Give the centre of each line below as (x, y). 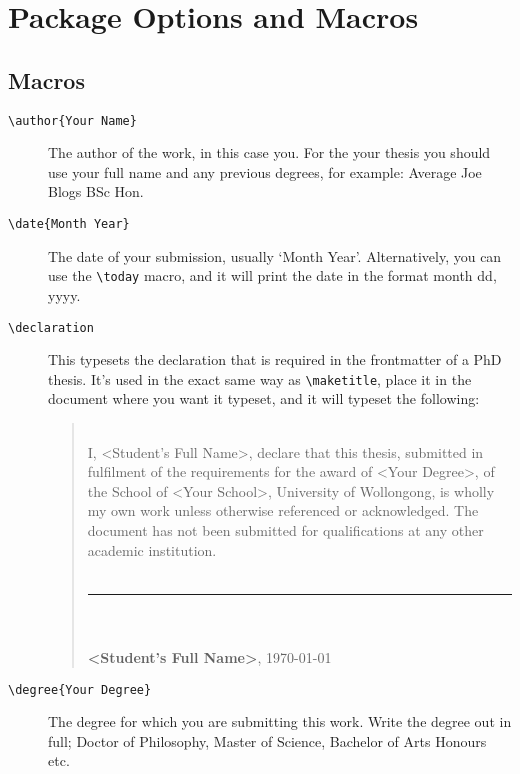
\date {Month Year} (69, 224)
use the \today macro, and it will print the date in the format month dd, (272, 275)
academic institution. (152, 549)
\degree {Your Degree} (80, 689)
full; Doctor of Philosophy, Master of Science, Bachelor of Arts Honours (267, 740)
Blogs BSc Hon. (96, 191)
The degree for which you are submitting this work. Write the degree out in (280, 721)
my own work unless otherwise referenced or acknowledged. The (283, 510)
